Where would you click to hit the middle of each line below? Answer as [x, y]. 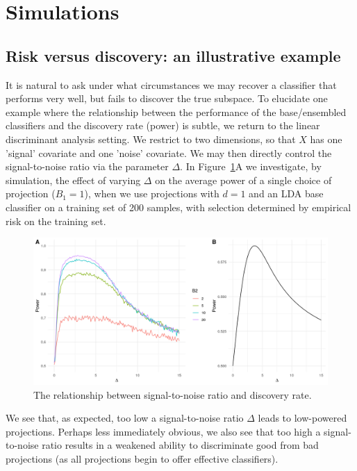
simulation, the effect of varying [73, 180]
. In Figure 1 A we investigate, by [251, 166]
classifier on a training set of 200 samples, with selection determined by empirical [178, 207]
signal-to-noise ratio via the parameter [87, 166]
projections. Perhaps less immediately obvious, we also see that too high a [163, 431]
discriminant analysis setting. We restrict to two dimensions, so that [151, 139]
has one [326, 139]
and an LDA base [286, 193]
